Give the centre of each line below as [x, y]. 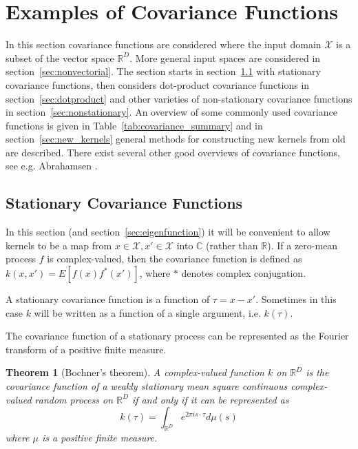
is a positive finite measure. [100, 437]
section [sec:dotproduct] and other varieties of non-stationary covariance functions [179, 98]
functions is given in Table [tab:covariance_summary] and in [134, 125]
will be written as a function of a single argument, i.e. [147, 312]
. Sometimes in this [296, 299]
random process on [74, 399]
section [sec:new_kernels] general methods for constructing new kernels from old [176, 139]
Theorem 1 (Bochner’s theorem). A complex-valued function [135, 372]
